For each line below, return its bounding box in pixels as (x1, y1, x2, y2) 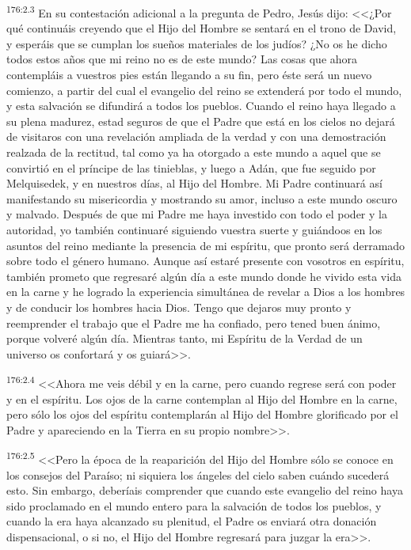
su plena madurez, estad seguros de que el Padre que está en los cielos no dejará (6, 112, 395, 129)
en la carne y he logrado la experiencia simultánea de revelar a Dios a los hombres (6, 283, 405, 300)
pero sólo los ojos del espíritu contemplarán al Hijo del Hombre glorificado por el (6, 406, 398, 423)
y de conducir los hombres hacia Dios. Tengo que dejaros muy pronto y (6, 298, 352, 315)
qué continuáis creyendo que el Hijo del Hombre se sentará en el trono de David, (6, 20, 397, 36)
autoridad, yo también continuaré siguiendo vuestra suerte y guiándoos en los (6, 221, 382, 237)
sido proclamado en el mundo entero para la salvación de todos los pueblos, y (6, 497, 382, 514)
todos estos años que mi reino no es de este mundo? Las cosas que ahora (6, 51, 358, 67)
